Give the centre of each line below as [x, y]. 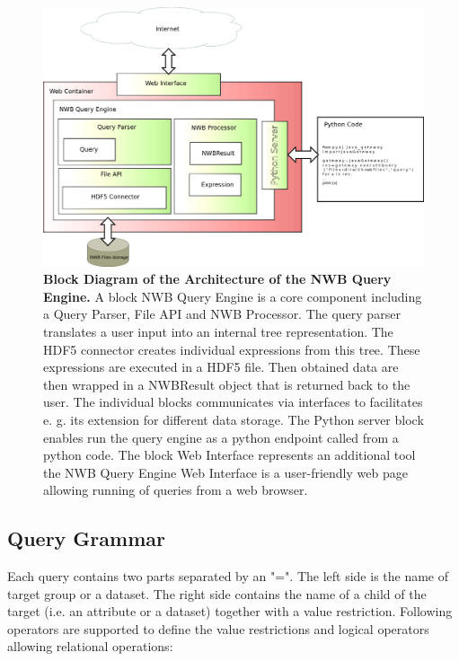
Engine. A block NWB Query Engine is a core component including [233, 296]
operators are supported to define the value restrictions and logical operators [218, 628]
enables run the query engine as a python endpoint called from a [221, 437]
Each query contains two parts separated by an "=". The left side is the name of [228, 576]
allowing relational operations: [90, 646]
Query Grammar [86, 538]
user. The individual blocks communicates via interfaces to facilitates [233, 402]
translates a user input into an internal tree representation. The [218, 331]
